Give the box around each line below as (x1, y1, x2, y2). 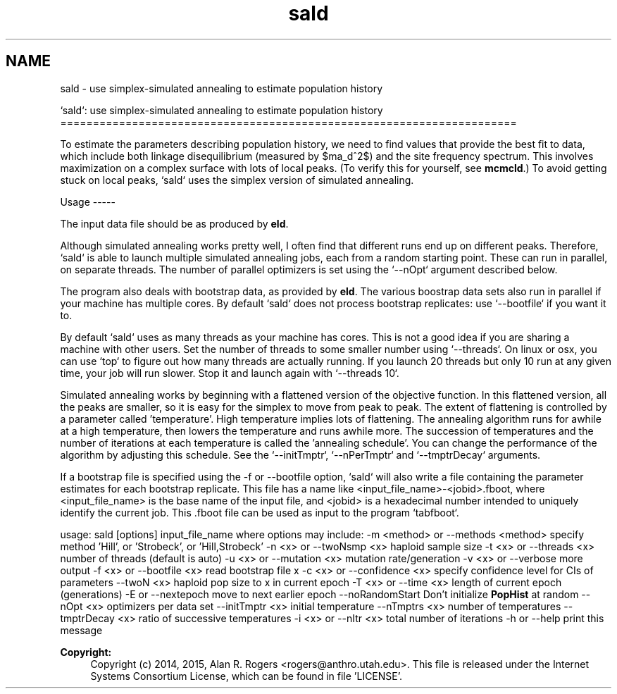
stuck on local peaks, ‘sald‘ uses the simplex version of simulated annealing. (60, 173, 414, 186)
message (60, 624, 103, 636)
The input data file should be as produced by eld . (60, 217, 289, 230)
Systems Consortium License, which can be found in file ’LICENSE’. (90, 669, 403, 682)
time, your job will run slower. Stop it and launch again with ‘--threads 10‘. (60, 366, 399, 379)
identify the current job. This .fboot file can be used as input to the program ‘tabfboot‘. (60, 506, 459, 519)
